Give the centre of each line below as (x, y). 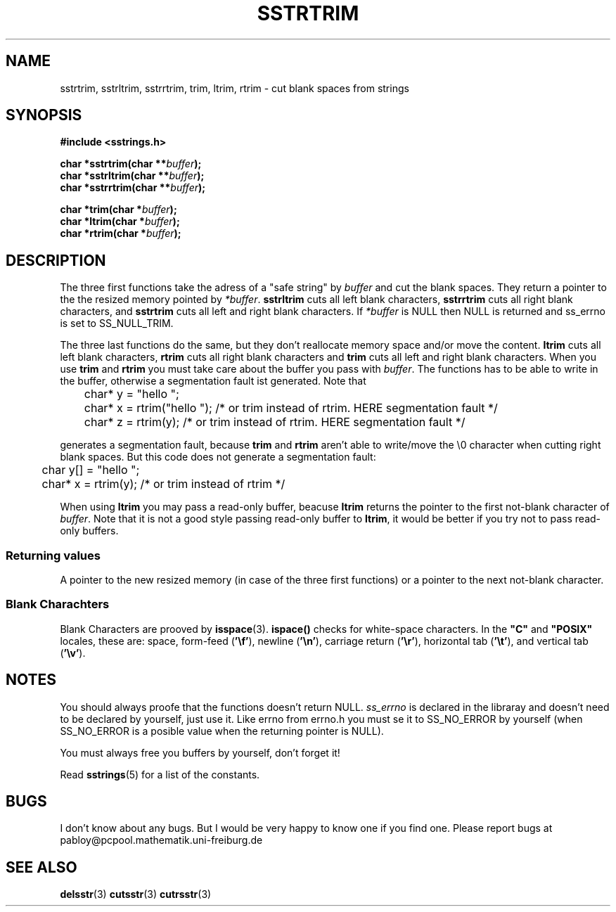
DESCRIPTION (56, 260)
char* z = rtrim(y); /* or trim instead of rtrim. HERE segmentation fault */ (275, 422)
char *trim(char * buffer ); (118, 210)
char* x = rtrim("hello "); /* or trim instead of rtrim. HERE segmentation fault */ (291, 408)
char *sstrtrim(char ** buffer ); (131, 164)
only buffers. (89, 531)
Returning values (53, 555)
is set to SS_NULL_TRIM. (117, 323)
